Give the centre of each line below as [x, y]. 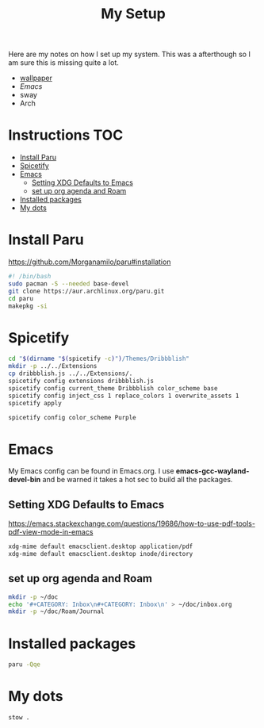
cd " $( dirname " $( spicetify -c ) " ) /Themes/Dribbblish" [99, 359]
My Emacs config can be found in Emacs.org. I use [91, 471]
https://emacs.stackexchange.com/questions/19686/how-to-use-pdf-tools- [132, 523]
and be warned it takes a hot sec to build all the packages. [138, 480]
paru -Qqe [25, 665]
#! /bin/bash [30, 277]
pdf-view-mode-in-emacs [51, 532]
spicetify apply [35, 403]
